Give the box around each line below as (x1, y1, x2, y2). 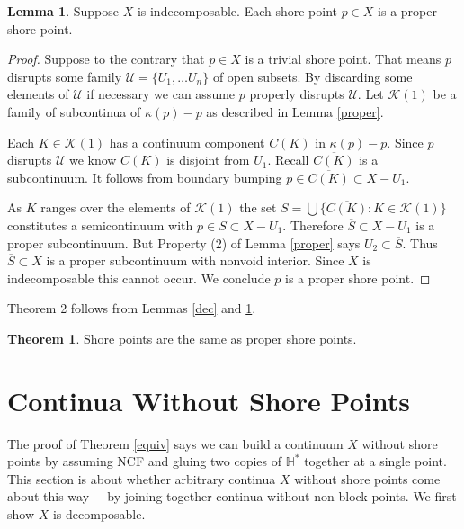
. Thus (402, 233, 438, 252)
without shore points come (294, 469, 441, 488)
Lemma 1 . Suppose (7, 2, 119, 20)
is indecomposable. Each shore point (137, 2, 338, 20)
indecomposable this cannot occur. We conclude (7, 268, 271, 287)
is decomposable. (52, 505, 146, 523)
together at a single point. (304, 452, 447, 471)
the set (239, 198, 277, 217)
